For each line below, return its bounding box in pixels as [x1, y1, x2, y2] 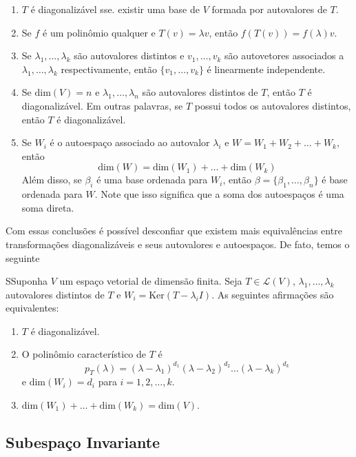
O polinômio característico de [21, 347, 147, 361]
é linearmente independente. [207, 61, 326, 76]
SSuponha [6, 274, 48, 288]
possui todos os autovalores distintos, [194, 98, 351, 112]
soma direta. [21, 200, 74, 214]
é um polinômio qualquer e [43, 25, 156, 39]
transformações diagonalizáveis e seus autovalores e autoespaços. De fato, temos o [6, 236, 350, 251]
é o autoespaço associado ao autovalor [50, 135, 210, 150]
